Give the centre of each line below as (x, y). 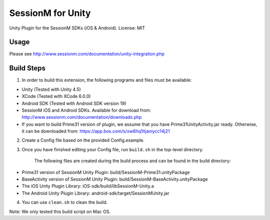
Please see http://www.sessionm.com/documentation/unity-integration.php (87, 54)
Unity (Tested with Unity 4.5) (51, 89)
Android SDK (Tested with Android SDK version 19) (74, 103)
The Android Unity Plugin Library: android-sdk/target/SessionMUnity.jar (95, 193)
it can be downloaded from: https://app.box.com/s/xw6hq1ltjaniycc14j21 (96, 131)
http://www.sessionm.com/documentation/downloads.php (82, 117)
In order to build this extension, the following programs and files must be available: (107, 80)
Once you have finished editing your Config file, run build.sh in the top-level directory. (112, 149)
